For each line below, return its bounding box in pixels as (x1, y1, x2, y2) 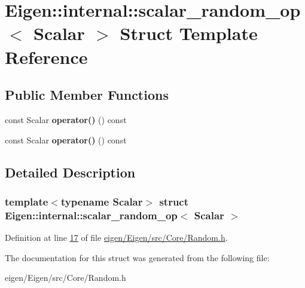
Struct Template (120, 21, 258, 45)
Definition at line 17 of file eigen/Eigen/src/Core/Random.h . (5, 231, 228, 244)
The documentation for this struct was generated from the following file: (5, 251, 270, 264)
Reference (5, 44, 88, 69)
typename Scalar (60, 194, 143, 209)
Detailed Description (5, 163, 136, 181)
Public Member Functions (5, 85, 169, 104)
